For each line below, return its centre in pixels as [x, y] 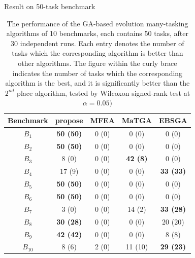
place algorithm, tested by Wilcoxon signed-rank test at [104, 93]
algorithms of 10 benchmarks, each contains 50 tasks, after [97, 33]
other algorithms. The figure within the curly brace [97, 63]
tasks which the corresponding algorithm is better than [97, 53]
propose [69, 120]
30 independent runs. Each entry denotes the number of [97, 43]
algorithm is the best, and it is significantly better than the [97, 83]
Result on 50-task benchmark [50, 6]
